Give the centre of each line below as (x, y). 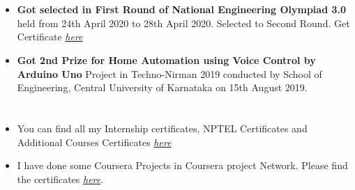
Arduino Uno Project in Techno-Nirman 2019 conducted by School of (169, 73)
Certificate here (50, 37)
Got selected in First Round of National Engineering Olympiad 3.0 (182, 9)
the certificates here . (60, 179)
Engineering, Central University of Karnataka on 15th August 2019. (162, 87)
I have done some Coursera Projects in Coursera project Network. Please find (182, 165)
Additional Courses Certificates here (94, 142)
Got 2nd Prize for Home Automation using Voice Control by (166, 60)
